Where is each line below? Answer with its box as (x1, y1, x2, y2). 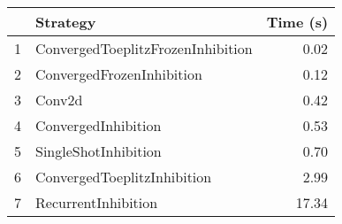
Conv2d (35, 89, 83, 110)
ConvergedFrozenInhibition (35, 64, 202, 84)
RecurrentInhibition (35, 192, 158, 212)
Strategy (35, 12, 96, 32)
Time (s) (266, 12, 329, 32)
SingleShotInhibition (35, 141, 162, 161)
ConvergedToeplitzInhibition (35, 166, 212, 187)
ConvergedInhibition (35, 115, 162, 135)
